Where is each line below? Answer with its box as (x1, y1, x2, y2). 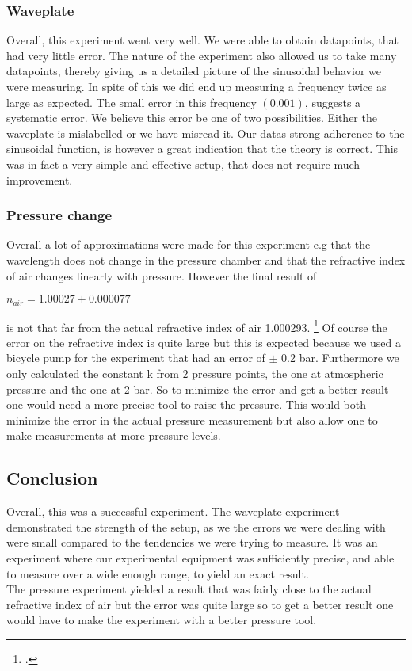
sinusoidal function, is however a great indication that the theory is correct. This (6, 140, 399, 157)
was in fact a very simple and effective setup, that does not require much (6, 155, 360, 172)
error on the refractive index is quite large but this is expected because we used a (6, 334, 401, 350)
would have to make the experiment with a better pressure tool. (6, 612, 317, 628)
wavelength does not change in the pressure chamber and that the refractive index (6, 251, 406, 268)
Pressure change (6, 205, 113, 225)
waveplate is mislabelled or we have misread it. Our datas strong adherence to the (6, 124, 405, 141)
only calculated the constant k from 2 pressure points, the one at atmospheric (6, 365, 383, 382)
